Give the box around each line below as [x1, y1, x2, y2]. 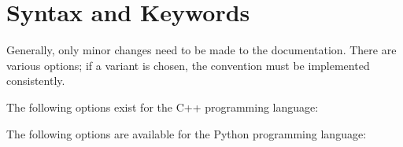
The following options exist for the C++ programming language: [6, 98, 319, 115]
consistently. [6, 72, 65, 89]
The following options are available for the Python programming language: [6, 125, 367, 141]
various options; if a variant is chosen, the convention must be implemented [6, 57, 370, 73]
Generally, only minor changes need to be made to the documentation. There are [6, 42, 397, 58]
